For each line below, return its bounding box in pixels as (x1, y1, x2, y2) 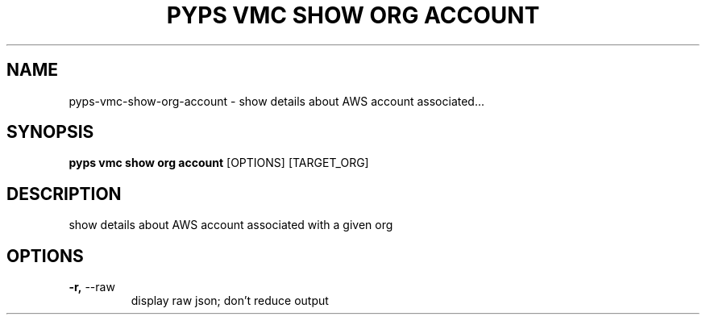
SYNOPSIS (6, 122, 94, 143)
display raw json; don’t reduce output (131, 294, 329, 308)
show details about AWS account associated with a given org (69, 218, 393, 232)
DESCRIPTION (6, 183, 122, 204)
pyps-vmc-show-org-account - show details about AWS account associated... (69, 94, 485, 108)
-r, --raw (69, 280, 115, 294)
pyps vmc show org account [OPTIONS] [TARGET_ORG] (69, 156, 369, 170)
